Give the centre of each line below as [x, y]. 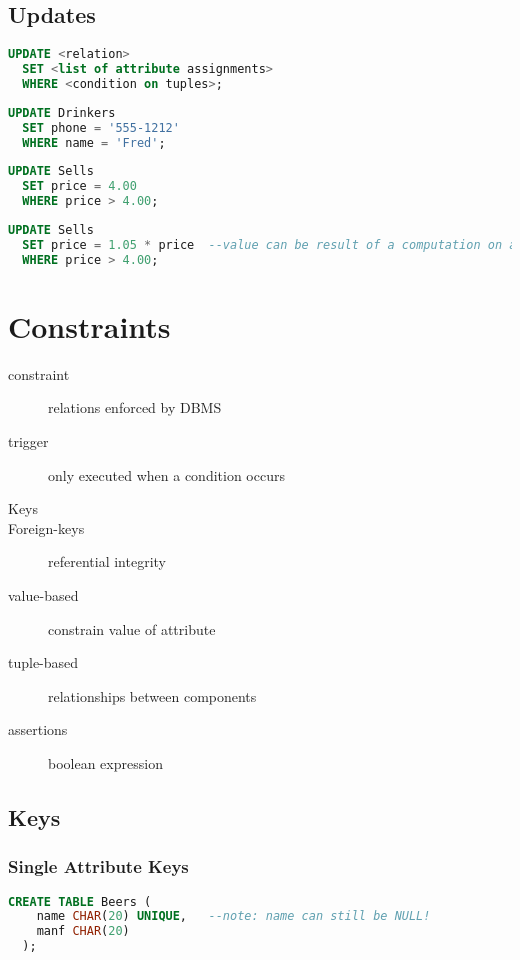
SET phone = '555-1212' [101, 127]
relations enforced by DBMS [135, 407]
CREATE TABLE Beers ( [80, 901]
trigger [28, 441]
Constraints [89, 325]
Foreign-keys [46, 527]
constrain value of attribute [132, 628]
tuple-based [43, 662]
